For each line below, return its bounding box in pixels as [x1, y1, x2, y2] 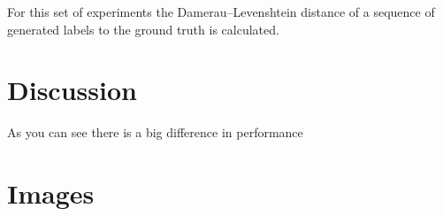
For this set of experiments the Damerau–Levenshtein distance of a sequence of [7, 3, 435, 20]
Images [7, 175, 95, 212]
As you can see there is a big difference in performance [7, 123, 303, 142]
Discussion [7, 72, 137, 108]
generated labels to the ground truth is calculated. [7, 19, 279, 38]
